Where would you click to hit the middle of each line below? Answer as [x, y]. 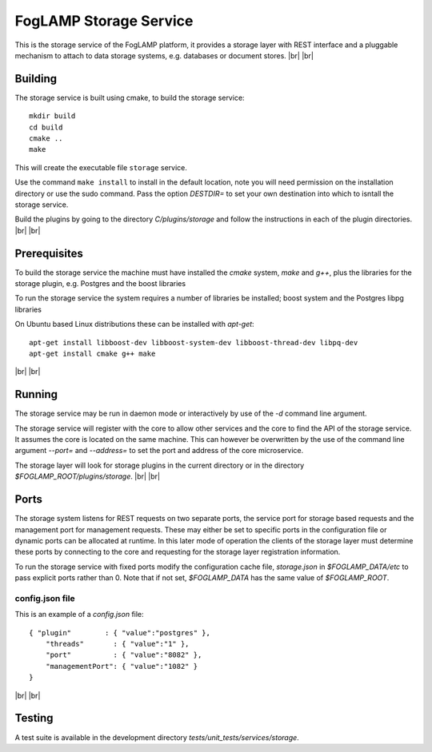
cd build [46, 127]
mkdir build [52, 116]
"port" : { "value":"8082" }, [124, 655]
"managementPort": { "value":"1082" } [122, 666]
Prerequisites [49, 253]
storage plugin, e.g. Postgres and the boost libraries [100, 284]
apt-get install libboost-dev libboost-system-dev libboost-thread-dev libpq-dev [194, 342]
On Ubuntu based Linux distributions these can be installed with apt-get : [135, 324]
